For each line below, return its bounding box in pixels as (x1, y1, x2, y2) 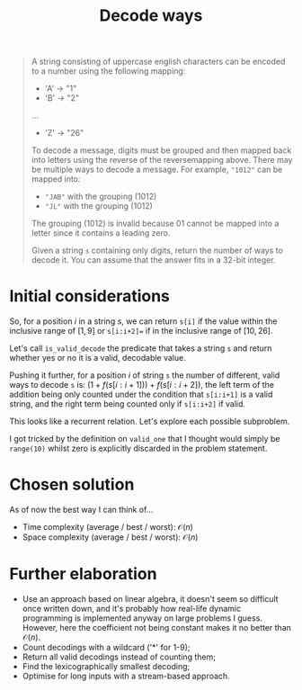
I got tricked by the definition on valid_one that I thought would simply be (9, 434, 280, 444)
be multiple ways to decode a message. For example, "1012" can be (31, 164, 283, 175)
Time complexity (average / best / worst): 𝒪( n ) (22, 522, 193, 533)
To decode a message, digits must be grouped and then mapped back (31, 145, 292, 156)
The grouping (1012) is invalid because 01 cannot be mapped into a (31, 218, 280, 229)
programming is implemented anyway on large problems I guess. (22, 613, 263, 623)
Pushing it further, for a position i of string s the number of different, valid (9, 370, 280, 381)
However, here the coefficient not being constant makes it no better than (22, 623, 292, 632)
